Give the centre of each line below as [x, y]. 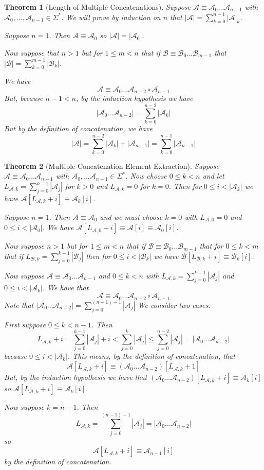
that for [211, 246]
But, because [24, 98]
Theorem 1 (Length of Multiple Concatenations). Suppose [98, 7]
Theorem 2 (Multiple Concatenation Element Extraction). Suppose [112, 166]
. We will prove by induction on [111, 17]
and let [213, 176]
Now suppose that [32, 52]
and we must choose [131, 216]
